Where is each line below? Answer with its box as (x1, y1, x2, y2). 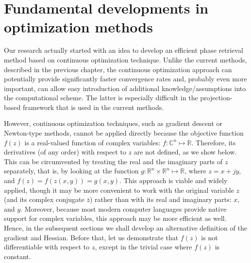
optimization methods (4, 17, 153, 37)
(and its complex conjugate (4, 194, 84, 204)
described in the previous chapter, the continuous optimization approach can (4, 64, 232, 74)
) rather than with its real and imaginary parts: (89, 194, 232, 204)
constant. (4, 251, 31, 261)
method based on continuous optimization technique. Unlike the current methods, (4, 54, 247, 64)
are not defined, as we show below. (134, 147, 237, 157)
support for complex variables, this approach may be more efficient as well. (4, 213, 227, 223)
